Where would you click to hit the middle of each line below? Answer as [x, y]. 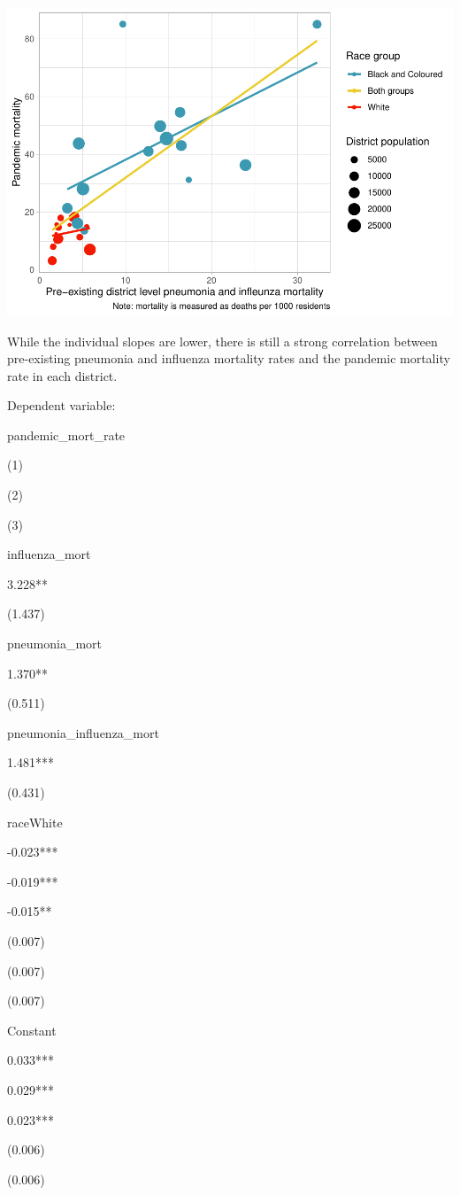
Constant [32, 1030]
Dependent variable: [61, 405]
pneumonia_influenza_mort [83, 732]
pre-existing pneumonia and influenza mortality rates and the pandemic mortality [229, 358]
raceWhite [35, 822]
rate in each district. [62, 375]
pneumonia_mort [55, 644]
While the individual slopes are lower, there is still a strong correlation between [222, 341]
